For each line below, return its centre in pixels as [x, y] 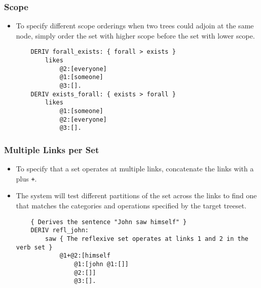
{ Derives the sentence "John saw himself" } [109, 222]
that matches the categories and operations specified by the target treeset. [131, 206]
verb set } [34, 247]
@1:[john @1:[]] [101, 264]
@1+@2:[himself [85, 256]
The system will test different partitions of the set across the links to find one [136, 195]
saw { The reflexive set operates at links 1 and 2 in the [147, 239]
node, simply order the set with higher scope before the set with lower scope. [135, 35]
